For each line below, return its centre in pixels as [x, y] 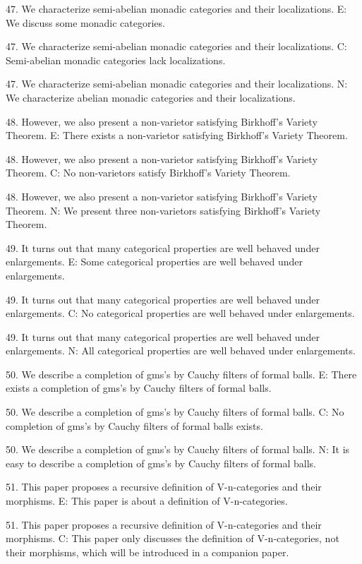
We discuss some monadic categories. [85, 22]
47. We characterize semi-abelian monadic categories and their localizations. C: [176, 46]
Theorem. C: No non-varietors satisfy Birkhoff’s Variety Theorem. [148, 173]
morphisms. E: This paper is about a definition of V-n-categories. [147, 501]
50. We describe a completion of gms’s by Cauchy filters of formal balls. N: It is [178, 449]
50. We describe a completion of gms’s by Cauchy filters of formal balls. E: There [181, 374]
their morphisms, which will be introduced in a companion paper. [147, 552]
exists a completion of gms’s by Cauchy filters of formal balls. [139, 388]
